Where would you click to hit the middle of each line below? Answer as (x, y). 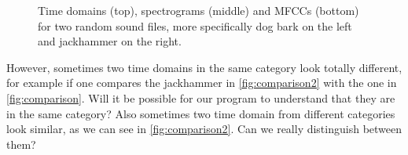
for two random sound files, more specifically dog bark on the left (195, 25)
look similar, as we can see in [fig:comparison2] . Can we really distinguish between (204, 129)
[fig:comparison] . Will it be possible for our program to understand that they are (201, 97)
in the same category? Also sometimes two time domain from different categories (201, 113)
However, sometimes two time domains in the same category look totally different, (204, 67)
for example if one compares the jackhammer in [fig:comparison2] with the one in (202, 83)
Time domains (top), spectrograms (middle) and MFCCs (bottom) (198, 10)
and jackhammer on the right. (110, 41)
